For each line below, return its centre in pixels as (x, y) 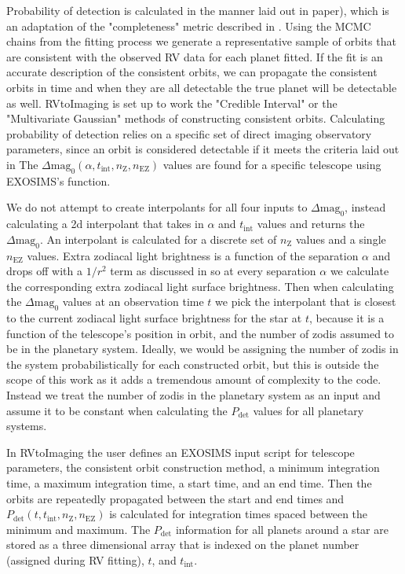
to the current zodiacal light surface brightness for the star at (154, 318)
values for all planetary (308, 410)
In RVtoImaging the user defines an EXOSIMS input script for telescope (181, 452)
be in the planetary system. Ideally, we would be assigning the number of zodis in (202, 349)
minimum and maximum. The (78, 529)
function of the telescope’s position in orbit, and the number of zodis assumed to (201, 333)
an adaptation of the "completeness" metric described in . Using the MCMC (189, 26)
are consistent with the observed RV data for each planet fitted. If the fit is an (195, 56)
